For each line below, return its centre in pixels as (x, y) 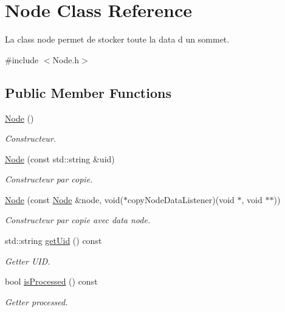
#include (22, 59)
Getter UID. (28, 261)
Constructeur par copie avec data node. (78, 220)
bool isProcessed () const (51, 281)
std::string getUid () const (53, 241)
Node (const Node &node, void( (64, 199)
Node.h (66, 59)
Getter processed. (36, 301)
